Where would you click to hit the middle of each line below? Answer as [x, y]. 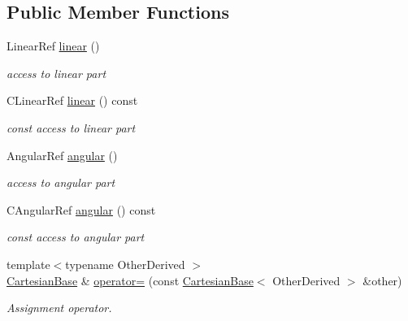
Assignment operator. [59, 308]
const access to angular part [76, 237]
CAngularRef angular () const [81, 209]
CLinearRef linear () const [72, 100]
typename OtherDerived [125, 264]
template [28, 264]
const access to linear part [71, 127]
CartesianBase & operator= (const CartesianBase [130, 280]
